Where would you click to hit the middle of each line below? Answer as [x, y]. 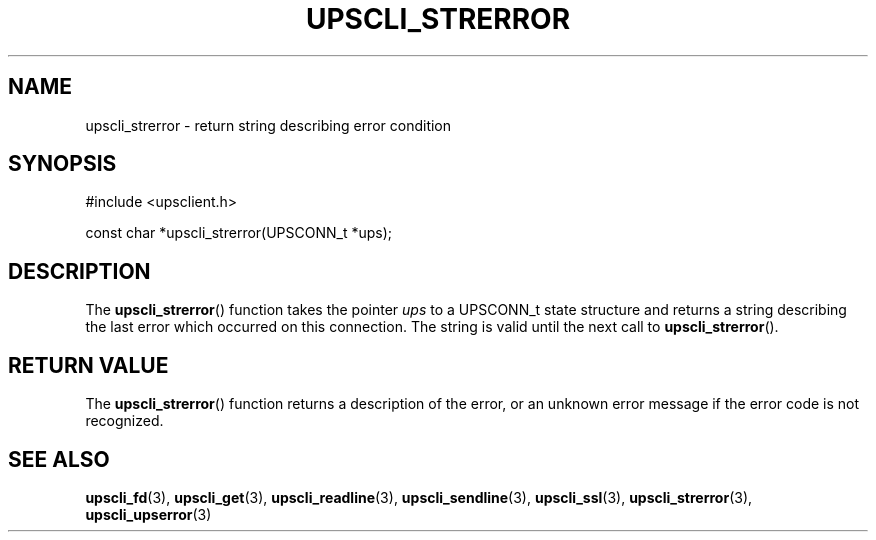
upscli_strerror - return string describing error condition [268, 125]
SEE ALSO [59, 459]
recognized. [124, 421]
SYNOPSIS [62, 164]
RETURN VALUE [88, 365]
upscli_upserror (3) [148, 514]
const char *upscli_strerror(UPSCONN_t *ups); [239, 233]
